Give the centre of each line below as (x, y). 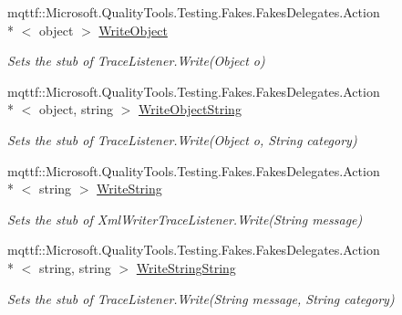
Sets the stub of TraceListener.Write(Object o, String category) (182, 139)
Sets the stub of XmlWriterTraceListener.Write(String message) (185, 219)
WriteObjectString (190, 109)
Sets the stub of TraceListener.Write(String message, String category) (201, 298)
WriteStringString (186, 267)
